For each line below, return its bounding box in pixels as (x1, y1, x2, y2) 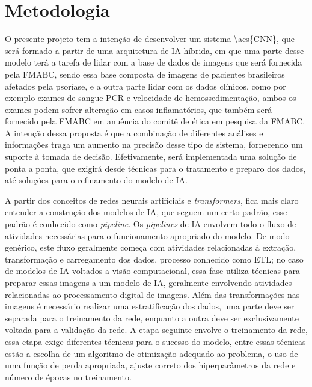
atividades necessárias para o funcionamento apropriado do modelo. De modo (5, 229, 290, 242)
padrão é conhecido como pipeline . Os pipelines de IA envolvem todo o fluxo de (5, 218, 296, 230)
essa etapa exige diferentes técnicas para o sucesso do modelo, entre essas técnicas (5, 335, 306, 347)
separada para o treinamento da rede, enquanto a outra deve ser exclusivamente (5, 311, 299, 324)
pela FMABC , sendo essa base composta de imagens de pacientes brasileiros (5, 67, 285, 80)
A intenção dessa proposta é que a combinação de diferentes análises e (5, 126, 263, 139)
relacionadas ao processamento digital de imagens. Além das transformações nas (5, 288, 300, 300)
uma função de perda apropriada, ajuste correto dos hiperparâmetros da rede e (5, 359, 296, 371)
